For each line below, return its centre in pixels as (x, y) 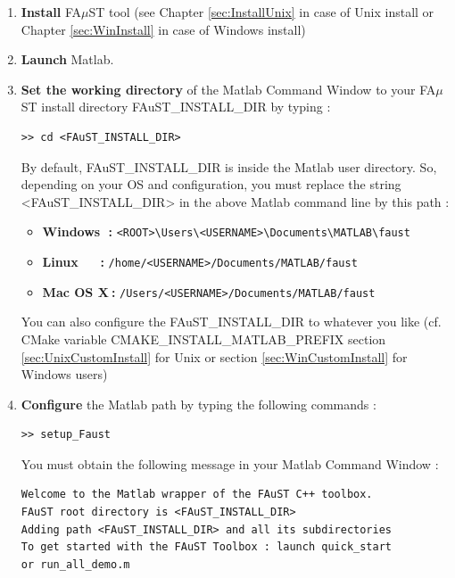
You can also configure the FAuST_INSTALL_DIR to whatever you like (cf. (231, 322)
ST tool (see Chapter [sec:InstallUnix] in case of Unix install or (261, 12)
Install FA (51, 12)
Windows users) (64, 374)
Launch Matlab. (67, 59)
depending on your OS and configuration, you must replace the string (211, 184)
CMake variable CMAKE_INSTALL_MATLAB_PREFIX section (203, 339)
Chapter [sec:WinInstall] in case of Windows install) (163, 29)
